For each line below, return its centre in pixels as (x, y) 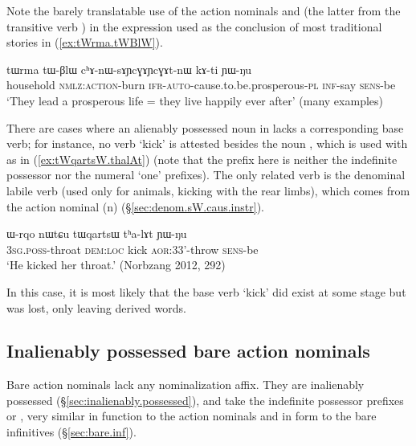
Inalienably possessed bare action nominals (188, 351)
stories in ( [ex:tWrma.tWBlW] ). (85, 42)
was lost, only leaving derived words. (96, 307)
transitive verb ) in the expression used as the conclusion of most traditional (194, 26)
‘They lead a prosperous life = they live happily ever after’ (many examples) (195, 100)
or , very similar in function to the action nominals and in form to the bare (192, 416)
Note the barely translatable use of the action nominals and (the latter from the (204, 10)
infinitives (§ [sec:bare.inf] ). (71, 432)
